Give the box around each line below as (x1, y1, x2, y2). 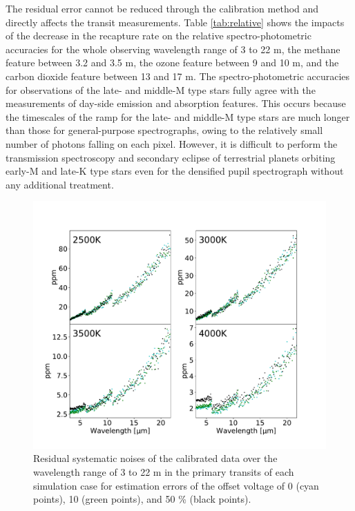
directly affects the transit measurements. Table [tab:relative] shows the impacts (6, 15, 345, 29)
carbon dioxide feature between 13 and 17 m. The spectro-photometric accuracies (6, 68, 350, 83)
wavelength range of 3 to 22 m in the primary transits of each (33, 465, 294, 479)
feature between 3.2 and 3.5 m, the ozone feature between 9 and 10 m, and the (6, 55, 339, 70)
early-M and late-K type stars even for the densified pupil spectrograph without (6, 164, 344, 178)
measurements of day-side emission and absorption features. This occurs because (6, 96, 346, 110)
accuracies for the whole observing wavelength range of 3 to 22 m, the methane (6, 41, 340, 56)
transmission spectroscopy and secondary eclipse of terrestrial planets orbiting (6, 150, 336, 164)
